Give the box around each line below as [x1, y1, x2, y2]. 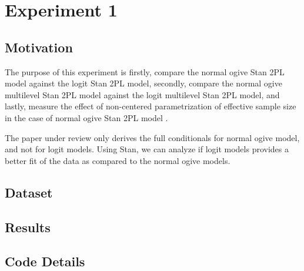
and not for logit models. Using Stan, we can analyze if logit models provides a [5, 143, 289, 155]
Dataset [5, 183, 53, 201]
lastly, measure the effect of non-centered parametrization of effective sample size [5, 100, 296, 112]
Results [5, 218, 51, 236]
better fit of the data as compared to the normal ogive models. [5, 154, 230, 166]
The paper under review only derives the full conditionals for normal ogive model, [5, 131, 300, 143]
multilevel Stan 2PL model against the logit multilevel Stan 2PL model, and [5, 88, 280, 101]
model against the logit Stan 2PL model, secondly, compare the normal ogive [5, 77, 282, 89]
